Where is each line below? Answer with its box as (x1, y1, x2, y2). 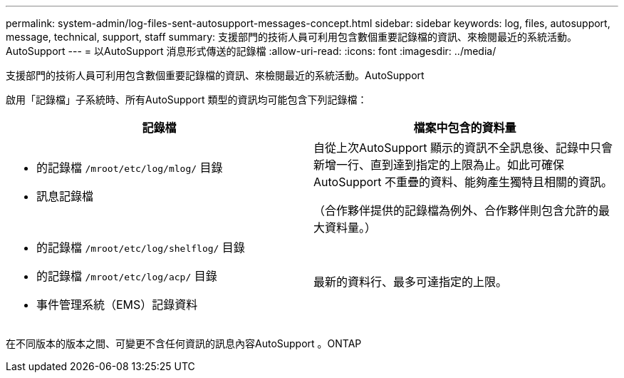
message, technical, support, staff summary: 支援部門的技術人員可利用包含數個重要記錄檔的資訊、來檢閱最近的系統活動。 (6, 31, 577, 43)
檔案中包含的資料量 (413, 121, 516, 135)
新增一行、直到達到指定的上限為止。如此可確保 (313, 158, 565, 172)
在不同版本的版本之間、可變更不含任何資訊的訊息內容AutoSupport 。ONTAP (6, 337, 362, 349)
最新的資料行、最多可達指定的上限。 (313, 275, 508, 289)
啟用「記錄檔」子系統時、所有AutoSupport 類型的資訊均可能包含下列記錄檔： (6, 93, 368, 106)
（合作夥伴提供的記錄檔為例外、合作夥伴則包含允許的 (313, 203, 599, 218)
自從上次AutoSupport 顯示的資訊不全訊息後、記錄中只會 (313, 141, 613, 155)
